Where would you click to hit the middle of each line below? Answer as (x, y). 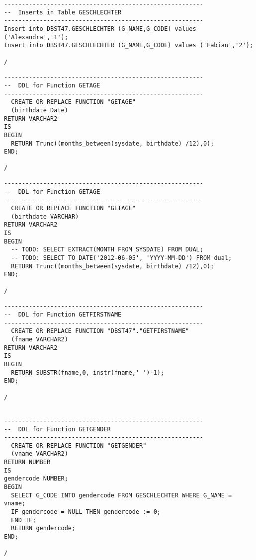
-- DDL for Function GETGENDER (57, 429)
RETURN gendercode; (43, 528)
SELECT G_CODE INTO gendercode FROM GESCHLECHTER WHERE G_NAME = (122, 495)
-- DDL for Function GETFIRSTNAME (63, 314)
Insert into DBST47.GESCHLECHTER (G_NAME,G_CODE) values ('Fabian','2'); (129, 45)
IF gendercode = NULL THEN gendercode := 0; (86, 512)
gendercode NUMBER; (36, 479)
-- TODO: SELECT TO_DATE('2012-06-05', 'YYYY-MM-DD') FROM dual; (122, 258)
